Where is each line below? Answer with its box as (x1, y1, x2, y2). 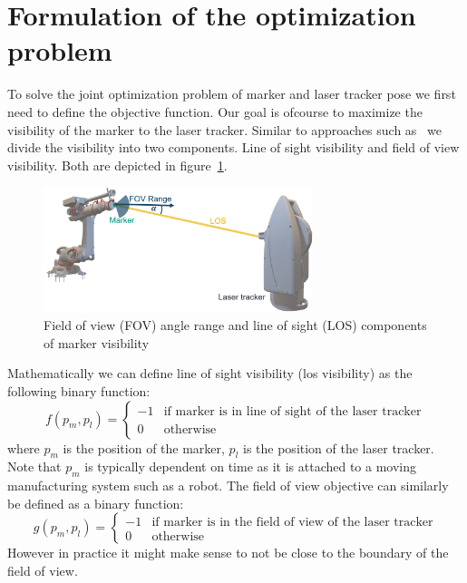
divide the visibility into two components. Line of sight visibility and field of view (7, 138, 460, 157)
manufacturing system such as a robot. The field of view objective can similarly (7, 476, 449, 495)
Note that (7, 457, 62, 476)
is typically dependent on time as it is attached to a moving (84, 457, 417, 476)
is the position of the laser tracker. (243, 438, 434, 457)
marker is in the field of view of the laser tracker (163, 515, 433, 529)
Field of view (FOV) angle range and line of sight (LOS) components (44, 316, 427, 335)
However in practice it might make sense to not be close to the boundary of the (7, 543, 449, 562)
